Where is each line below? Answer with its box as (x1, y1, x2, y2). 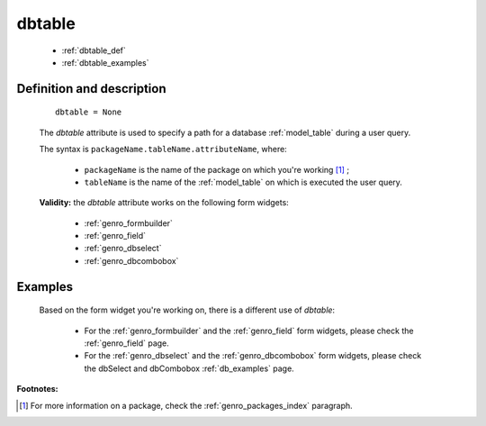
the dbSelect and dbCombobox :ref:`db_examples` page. (84, 363, 294, 374)
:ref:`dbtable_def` (61, 45, 126, 56)
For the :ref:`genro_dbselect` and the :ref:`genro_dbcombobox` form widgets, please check (84, 350, 422, 361)
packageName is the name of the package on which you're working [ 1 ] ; (84, 164, 350, 175)
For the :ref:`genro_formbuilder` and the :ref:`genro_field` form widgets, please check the (84, 325, 414, 336)
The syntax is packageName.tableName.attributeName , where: (39, 144, 287, 155)
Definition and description (16, 81, 166, 96)
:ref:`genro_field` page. (84, 338, 170, 349)
